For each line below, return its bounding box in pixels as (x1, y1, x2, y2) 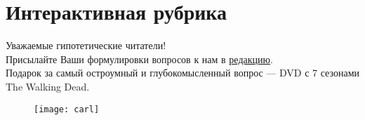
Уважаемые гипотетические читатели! (6, 38, 166, 53)
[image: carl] (34, 104, 100, 114)
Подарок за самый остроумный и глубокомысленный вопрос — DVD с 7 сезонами (6, 65, 360, 80)
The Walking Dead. (6, 79, 90, 93)
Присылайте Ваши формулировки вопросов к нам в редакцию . (6, 51, 273, 66)
